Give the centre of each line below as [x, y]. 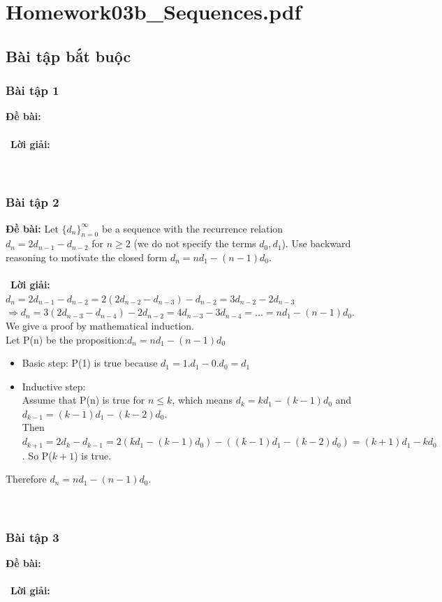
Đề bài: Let [32, 228]
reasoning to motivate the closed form [87, 257]
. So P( [37, 455]
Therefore [26, 479]
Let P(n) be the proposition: [66, 339]
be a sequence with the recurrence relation [192, 228]
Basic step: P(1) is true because [90, 363]
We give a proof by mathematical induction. [100, 325]
